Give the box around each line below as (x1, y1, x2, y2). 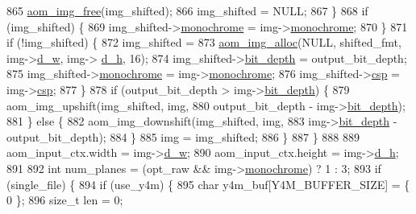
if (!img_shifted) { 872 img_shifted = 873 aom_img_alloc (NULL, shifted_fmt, (6, 34, 401, 51)
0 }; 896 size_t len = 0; (6, 191, 123, 208)
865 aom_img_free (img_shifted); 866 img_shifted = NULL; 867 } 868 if (6, 2, 368, 19)
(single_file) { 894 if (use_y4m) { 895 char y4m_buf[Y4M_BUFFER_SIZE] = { (6, 175, 410, 192)
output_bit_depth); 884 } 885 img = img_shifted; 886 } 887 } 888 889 (6, 128, 360, 145)
